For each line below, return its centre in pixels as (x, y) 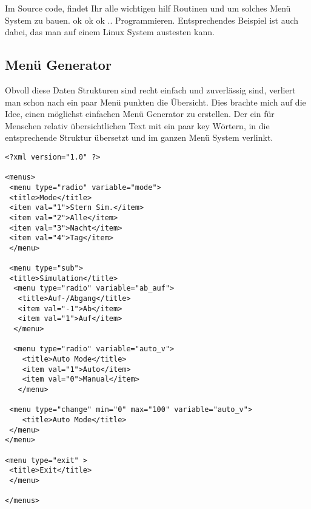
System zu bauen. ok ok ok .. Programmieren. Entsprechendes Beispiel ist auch (152, 20)
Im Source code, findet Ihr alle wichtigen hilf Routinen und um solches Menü (148, 8)
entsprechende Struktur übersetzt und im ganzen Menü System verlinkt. (139, 137)
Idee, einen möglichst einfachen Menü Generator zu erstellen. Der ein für (140, 114)
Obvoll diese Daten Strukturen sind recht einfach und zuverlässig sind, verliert (150, 89)
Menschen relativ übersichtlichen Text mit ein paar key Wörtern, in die (137, 125)
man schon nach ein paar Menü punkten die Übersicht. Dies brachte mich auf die (155, 102)
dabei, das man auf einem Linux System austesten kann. (110, 32)
